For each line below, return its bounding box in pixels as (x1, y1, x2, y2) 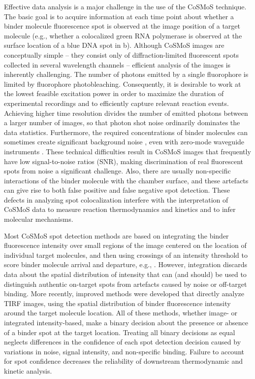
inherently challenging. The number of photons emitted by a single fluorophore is (4, 69, 249, 79)
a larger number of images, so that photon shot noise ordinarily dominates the (4, 117, 240, 128)
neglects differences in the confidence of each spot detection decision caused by (4, 337, 241, 347)
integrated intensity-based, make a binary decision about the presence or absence (4, 317, 248, 327)
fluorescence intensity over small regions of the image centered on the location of (4, 240, 247, 250)
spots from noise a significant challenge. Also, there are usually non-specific (4, 166, 231, 176)
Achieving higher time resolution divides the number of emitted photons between (4, 107, 248, 118)
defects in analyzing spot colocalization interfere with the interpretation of (4, 194, 228, 205)
